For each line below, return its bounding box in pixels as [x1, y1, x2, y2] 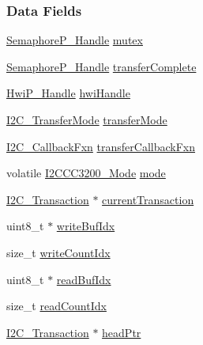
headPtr [102, 324, 141, 340]
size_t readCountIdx [6, 298, 107, 314]
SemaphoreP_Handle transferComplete [6, 58, 197, 74]
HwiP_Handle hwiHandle [6, 85, 130, 101]
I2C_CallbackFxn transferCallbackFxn [6, 138, 195, 154]
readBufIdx [56, 271, 111, 287]
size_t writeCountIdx [6, 244, 111, 260]
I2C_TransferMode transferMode [6, 112, 167, 127]
